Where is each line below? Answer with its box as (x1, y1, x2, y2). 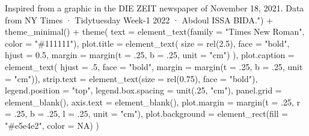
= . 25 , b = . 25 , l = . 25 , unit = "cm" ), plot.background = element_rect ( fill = (5, 107, 289, 120)
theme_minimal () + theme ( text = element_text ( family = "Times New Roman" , (5, 25, 305, 38)
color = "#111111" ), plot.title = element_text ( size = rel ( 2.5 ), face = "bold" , (5, 37, 290, 49)
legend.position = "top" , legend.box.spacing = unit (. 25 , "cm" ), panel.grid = (5, 84, 282, 96)
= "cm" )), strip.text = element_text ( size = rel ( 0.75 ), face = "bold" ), (5, 72, 258, 84)
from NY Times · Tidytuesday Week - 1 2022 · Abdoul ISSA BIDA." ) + (5, 13, 274, 26)
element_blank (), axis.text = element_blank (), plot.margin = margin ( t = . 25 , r (5, 95, 301, 108)
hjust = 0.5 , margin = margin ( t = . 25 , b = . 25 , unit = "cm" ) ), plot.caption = (5, 49, 295, 61)
